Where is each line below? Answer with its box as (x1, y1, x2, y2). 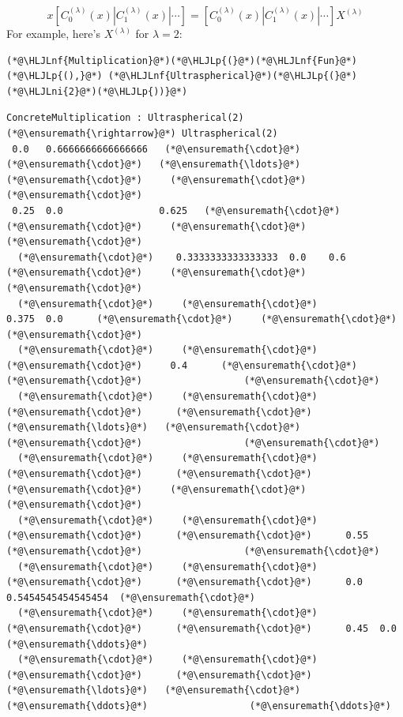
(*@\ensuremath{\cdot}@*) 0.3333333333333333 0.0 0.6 (17, 251, 346, 263)
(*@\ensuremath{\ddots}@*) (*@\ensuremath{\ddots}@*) (6, 700, 391, 711)
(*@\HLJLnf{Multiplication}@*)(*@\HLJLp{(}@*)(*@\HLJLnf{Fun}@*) (6, 54, 357, 66)
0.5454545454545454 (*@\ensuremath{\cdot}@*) (6, 591, 255, 603)
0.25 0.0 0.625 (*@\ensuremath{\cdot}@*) (12, 205, 341, 216)
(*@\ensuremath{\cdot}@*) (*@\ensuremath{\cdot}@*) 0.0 (6, 576, 363, 588)
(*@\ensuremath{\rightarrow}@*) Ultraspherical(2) (6, 127, 278, 139)
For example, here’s (6, 25, 100, 41)
